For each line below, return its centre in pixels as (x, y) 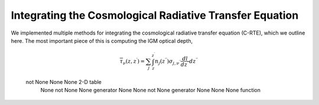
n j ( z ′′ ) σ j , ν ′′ (168, 61)
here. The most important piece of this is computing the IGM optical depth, (102, 40)
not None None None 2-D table (64, 82)
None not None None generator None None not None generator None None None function (151, 90)
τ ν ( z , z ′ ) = (132, 61)
